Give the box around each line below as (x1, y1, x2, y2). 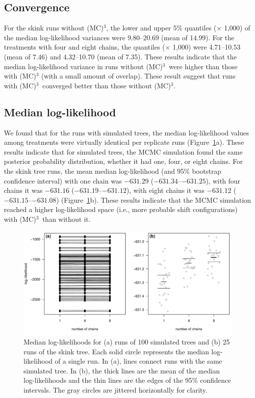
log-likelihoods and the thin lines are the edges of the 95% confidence (24, 375, 231, 385)
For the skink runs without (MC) (4, 23, 104, 33)
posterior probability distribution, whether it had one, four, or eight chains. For (4, 156, 243, 166)
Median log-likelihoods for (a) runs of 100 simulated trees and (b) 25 (24, 337, 230, 347)
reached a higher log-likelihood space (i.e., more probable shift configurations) (4, 204, 238, 214)
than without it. (42, 213, 91, 224)
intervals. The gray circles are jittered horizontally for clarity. (24, 385, 207, 395)
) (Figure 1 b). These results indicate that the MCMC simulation (56, 194, 251, 205)
